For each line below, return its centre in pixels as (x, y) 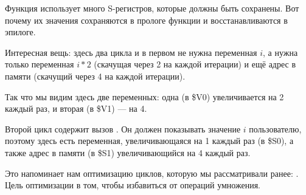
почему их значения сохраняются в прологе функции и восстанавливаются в (146, 20)
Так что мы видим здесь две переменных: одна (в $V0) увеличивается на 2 (144, 96)
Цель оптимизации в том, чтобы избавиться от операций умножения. (133, 185)
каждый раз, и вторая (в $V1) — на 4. (76, 108)
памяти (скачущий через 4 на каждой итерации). (95, 76)
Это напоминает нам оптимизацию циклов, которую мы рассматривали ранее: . (152, 173)
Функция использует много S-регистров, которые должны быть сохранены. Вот (152, 8)
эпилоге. (20, 32)
